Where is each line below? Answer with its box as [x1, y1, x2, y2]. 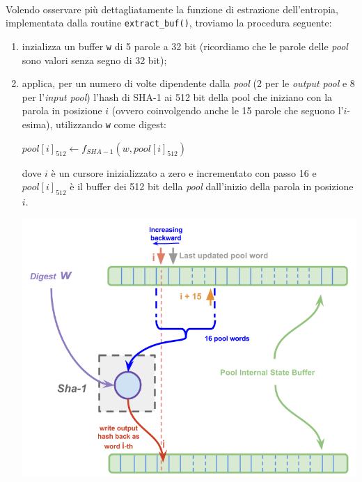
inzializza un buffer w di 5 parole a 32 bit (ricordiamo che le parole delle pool [22, 38, 348, 53]
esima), [22, 116, 53, 131]
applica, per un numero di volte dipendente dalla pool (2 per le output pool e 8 [22, 76, 355, 91]
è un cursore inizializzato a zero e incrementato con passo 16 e [51, 165, 317, 180]
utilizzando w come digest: [56, 116, 166, 131]
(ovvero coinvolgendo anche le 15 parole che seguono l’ [111, 103, 344, 118]
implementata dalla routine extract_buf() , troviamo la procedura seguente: [6, 15, 332, 30]
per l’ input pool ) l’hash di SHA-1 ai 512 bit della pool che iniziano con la [22, 89, 333, 104]
